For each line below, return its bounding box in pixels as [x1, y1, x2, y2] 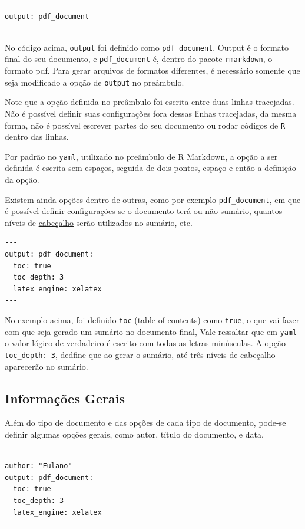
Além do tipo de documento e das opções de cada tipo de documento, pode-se [5, 416, 286, 429]
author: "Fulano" [5, 462, 72, 471]
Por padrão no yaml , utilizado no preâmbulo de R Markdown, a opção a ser [5, 150, 278, 162]
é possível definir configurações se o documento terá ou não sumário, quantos [5, 205, 283, 217]
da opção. [5, 173, 39, 186]
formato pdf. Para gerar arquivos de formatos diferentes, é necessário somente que [5, 64, 300, 77]
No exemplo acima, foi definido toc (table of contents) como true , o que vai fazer [5, 314, 300, 326]
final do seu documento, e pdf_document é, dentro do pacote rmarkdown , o [5, 52, 273, 65]
